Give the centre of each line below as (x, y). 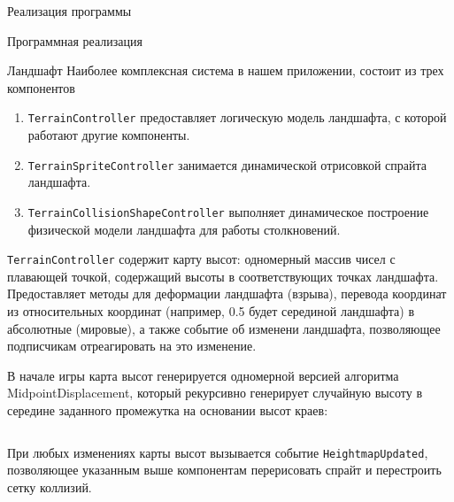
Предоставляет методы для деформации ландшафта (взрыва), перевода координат (227, 293)
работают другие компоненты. (109, 135)
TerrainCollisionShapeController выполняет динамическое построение (228, 211)
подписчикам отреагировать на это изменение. (132, 346)
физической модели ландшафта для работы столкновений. (184, 229)
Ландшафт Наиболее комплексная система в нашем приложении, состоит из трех (226, 70)
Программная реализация (75, 40)
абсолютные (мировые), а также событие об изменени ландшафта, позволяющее (224, 328)
